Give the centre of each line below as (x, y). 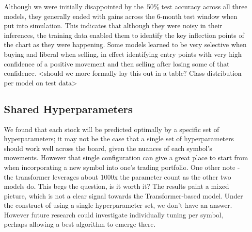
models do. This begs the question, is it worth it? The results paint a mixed (117, 186)
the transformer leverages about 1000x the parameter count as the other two (118, 176)
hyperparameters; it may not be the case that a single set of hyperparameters (119, 139)
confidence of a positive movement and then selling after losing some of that (117, 63)
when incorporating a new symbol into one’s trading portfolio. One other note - (122, 167)
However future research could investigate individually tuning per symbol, (114, 214)
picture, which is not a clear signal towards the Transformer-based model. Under (124, 195)
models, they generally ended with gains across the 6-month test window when (121, 16)
